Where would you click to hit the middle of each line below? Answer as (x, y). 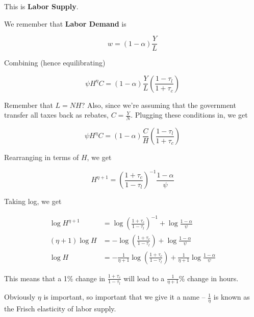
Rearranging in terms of (42, 157)
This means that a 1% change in (55, 278)
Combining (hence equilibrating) (55, 63)
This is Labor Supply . (41, 6)
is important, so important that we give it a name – (124, 297)
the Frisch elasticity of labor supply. (60, 309)
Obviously (20, 297)
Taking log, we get (33, 201)
